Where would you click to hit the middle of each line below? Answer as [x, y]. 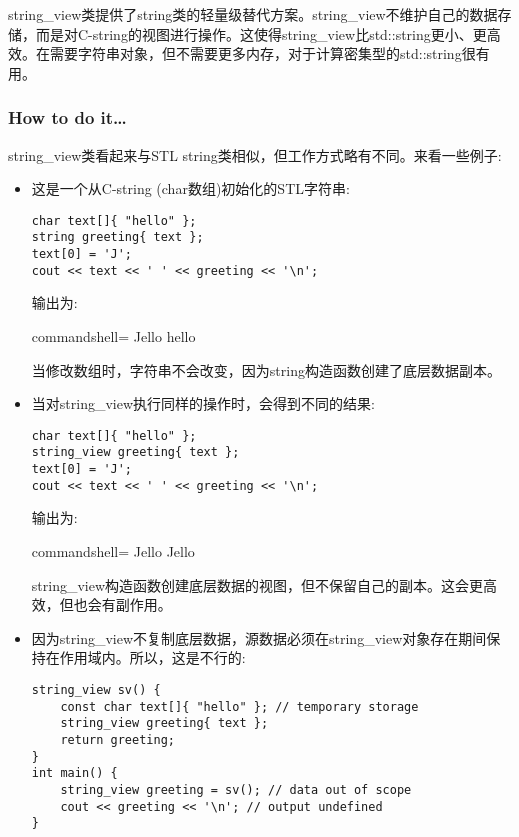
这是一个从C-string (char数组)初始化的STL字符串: [190, 188]
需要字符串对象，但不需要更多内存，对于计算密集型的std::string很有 [269, 53]
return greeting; [117, 739]
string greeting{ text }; [117, 237]
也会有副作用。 [122, 604]
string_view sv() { [96, 689]
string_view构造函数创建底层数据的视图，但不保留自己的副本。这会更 [257, 584]
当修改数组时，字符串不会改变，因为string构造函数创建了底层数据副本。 [266, 369]
